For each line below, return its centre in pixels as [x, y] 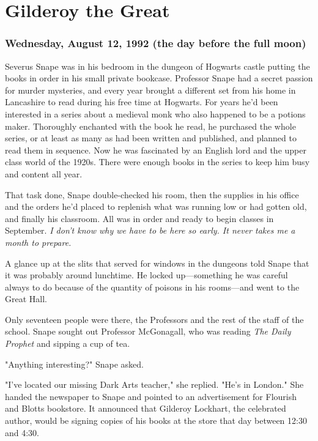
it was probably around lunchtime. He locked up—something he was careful [146, 275]
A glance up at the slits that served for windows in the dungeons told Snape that [157, 263]
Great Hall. [26, 299]
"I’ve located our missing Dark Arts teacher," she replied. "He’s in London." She [154, 384]
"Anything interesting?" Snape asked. [74, 364]
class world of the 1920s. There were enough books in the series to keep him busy [157, 162]
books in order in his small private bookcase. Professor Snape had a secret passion [159, 78]
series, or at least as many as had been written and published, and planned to [151, 138]
